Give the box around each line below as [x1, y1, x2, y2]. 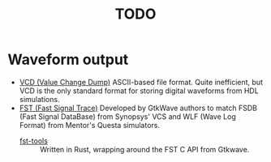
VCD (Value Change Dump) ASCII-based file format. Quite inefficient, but [19, 77, 263, 87]
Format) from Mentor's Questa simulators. [19, 120, 160, 130]
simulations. [19, 94, 60, 104]
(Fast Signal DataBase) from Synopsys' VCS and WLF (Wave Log [19, 111, 236, 122]
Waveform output [7, 50, 129, 69]
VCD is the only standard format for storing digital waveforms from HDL [19, 86, 259, 96]
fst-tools [19, 135, 48, 146]
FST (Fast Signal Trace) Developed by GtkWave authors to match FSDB [19, 103, 257, 113]
